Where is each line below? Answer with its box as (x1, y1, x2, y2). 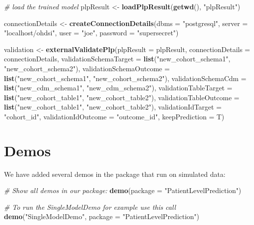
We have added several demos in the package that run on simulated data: (4, 169, 225, 179)
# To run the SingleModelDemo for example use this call (4, 201, 176, 212)
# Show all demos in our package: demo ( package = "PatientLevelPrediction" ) (4, 185, 242, 196)
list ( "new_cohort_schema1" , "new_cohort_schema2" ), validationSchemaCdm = (4, 73, 247, 83)
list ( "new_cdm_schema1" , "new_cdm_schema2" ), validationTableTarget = (4, 83, 232, 93)
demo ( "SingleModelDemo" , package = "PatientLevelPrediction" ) (4, 211, 199, 222)
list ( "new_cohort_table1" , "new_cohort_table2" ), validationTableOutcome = (4, 92, 240, 102)
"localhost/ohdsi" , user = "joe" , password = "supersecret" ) (4, 28, 179, 38)
